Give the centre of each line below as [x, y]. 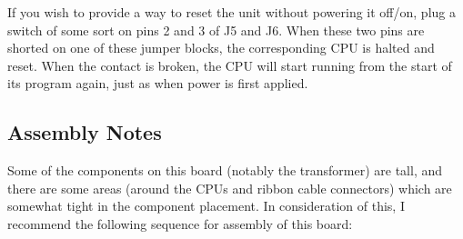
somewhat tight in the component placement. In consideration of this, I [206, 206]
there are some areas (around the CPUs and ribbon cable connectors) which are [230, 188]
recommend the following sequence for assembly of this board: [180, 223]
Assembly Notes [85, 132]
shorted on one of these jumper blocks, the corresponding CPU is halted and [221, 48]
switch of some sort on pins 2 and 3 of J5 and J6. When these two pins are [216, 30]
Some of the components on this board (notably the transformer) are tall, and [225, 170]
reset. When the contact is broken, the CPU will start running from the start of [230, 65]
